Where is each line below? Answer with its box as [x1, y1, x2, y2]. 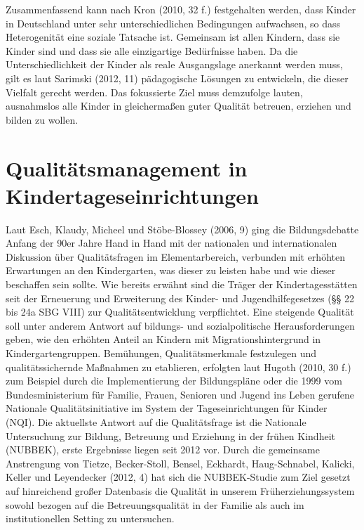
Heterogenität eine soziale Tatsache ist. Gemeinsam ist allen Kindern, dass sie [6, 30, 340, 44]
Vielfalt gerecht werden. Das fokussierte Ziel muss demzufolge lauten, [6, 84, 303, 99]
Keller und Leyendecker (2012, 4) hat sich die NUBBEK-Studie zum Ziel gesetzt [6, 470, 351, 484]
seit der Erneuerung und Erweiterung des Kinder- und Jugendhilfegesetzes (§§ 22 [6, 290, 354, 305]
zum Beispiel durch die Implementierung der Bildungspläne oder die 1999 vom [6, 373, 342, 388]
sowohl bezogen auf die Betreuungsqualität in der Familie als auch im [6, 497, 304, 512]
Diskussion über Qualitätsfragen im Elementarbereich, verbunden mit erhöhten [6, 249, 345, 264]
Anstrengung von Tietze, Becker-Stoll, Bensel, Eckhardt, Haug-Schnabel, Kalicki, [6, 455, 355, 470]
